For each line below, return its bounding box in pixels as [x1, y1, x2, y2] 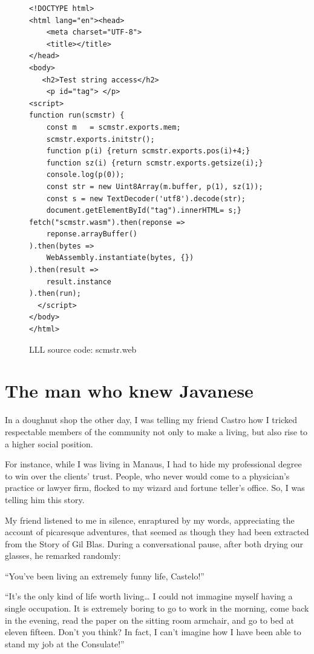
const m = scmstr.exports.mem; [46, 122, 181, 132]
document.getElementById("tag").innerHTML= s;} [46, 206, 241, 215]
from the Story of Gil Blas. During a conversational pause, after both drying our [5, 537, 303, 550]
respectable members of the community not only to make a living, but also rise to [5, 425, 308, 438]
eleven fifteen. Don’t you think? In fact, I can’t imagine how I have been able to [5, 626, 301, 638]
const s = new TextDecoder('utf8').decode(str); [46, 194, 246, 203]
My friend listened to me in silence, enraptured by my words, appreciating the [5, 513, 295, 526]
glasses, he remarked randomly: [5, 549, 121, 562]
